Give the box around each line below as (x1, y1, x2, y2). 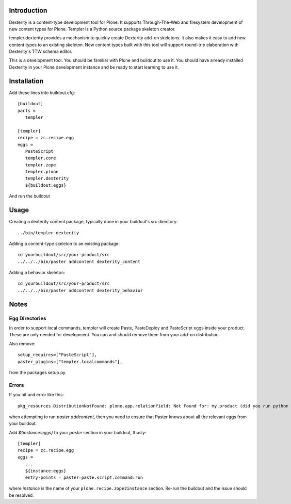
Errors (9, 381, 24, 388)
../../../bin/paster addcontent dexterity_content (17, 259, 141, 264)
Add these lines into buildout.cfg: (9, 90, 75, 96)
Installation (9, 77, 44, 85)
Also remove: (9, 341, 36, 346)
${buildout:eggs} (25, 182, 66, 188)
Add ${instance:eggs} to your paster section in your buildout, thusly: (9, 429, 146, 435)
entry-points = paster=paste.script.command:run (25, 475, 143, 480)
